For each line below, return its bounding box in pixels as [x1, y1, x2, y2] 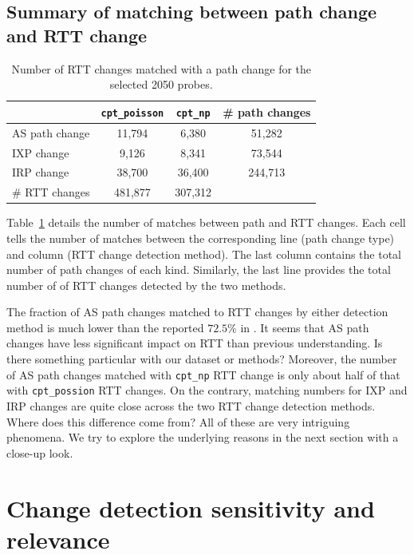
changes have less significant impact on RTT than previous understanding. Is [6, 335, 383, 351]
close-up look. [6, 444, 73, 461]
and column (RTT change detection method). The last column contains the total [6, 245, 401, 262]
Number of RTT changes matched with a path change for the [11, 60, 312, 77]
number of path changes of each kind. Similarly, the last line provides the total [6, 261, 391, 278]
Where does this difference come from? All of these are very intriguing [6, 413, 350, 430]
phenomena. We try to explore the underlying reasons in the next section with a [6, 429, 399, 446]
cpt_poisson [101, 107, 164, 119]
